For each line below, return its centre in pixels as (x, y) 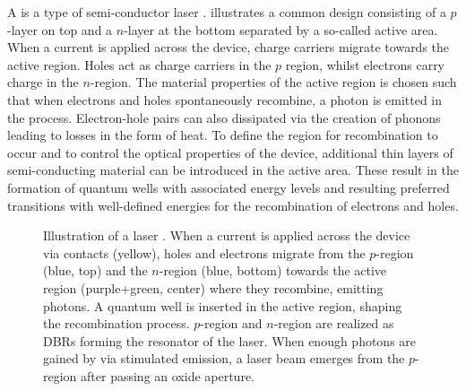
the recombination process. (116, 323)
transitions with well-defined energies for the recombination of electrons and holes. (233, 205)
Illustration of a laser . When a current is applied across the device (227, 235)
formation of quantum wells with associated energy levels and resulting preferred (229, 187)
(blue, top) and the (95, 270)
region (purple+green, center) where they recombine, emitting (213, 287)
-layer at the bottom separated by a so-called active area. (281, 29)
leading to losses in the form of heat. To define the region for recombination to (223, 135)
